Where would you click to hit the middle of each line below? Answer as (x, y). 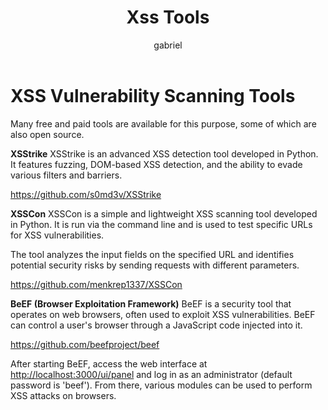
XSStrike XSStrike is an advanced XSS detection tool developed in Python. (164, 153)
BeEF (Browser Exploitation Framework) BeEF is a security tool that (151, 303)
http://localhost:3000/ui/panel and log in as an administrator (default (151, 374)
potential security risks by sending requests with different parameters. (155, 265)
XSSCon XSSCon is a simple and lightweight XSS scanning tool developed (164, 213)
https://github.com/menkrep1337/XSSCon (96, 284)
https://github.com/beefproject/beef (85, 344)
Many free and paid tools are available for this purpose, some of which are (163, 123)
